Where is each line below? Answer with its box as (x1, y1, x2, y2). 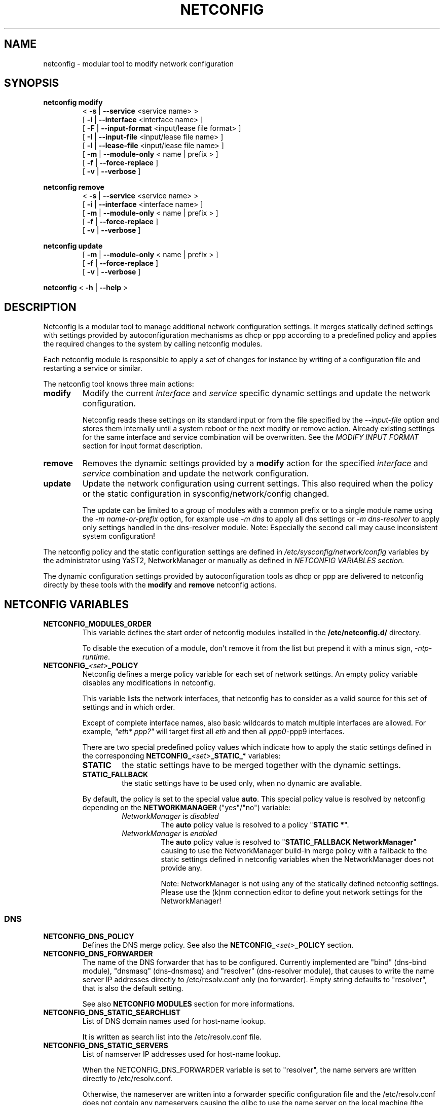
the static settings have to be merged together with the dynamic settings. (122, 760, 401, 771)
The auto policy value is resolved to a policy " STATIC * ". (161, 820, 349, 830)
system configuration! (82, 532, 156, 541)
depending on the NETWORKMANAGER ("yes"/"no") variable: (82, 803, 291, 812)
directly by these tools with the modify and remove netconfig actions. (43, 580, 277, 590)
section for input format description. (82, 441, 203, 451)
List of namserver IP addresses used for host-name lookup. (82, 1049, 281, 1058)
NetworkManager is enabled (122, 829, 217, 838)
